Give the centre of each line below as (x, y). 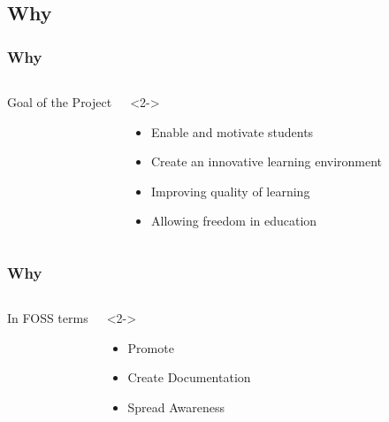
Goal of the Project (60, 102)
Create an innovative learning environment (267, 161)
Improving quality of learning (230, 191)
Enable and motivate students (232, 131)
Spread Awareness (176, 407)
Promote (151, 347)
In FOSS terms (48, 318)
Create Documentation (189, 377)
